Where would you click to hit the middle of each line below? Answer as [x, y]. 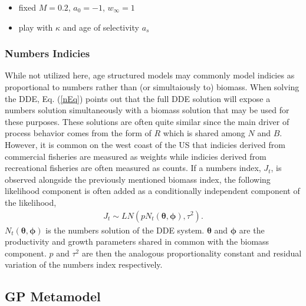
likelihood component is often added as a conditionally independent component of [152, 191]
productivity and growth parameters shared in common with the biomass [137, 241]
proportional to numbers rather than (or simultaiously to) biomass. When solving [152, 87]
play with [36, 27]
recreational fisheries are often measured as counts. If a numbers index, [133, 168]
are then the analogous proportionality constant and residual [192, 253]
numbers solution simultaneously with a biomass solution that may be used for [147, 110]
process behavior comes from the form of [78, 133]
